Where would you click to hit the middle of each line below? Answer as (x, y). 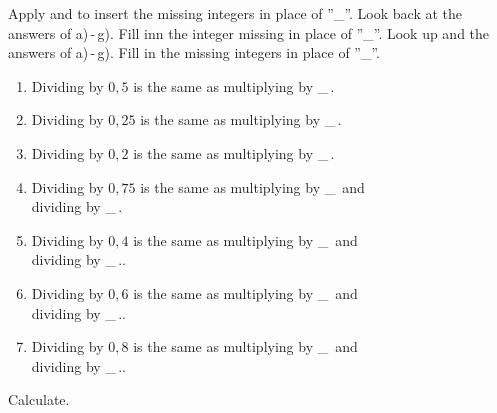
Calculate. (39, 399)
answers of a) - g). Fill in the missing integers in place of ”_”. (194, 52)
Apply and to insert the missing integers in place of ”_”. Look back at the (235, 13)
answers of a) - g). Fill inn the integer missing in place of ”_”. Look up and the (249, 32)
